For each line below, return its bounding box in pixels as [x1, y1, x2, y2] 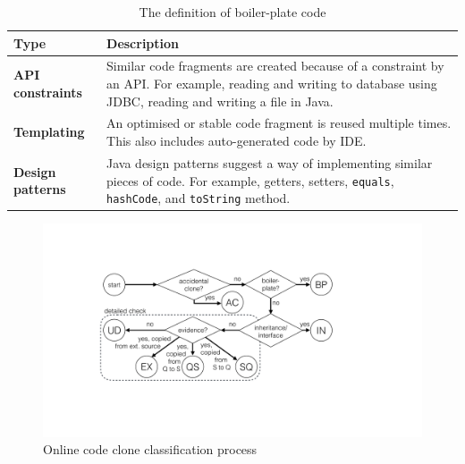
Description [106, 33, 180, 52]
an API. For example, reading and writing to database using [106, 74, 437, 93]
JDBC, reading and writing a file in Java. [106, 91, 334, 110]
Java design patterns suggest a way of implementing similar [106, 153, 433, 172]
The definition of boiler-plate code [139, 3, 326, 21]
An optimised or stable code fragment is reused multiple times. [106, 114, 452, 132]
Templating [13, 122, 85, 141]
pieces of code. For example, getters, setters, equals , [106, 171, 394, 190]
